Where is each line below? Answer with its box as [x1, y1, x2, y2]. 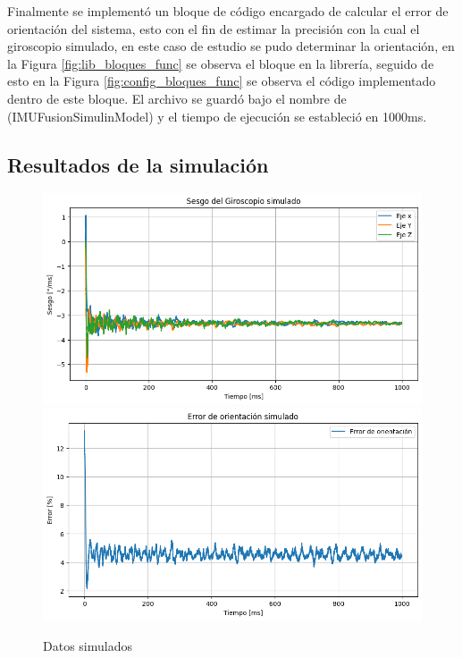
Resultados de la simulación [7, 150, 269, 178]
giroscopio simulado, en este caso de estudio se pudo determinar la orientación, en [7, 37, 455, 55]
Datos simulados [43, 636, 132, 654]
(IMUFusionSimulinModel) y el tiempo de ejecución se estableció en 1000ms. [7, 106, 427, 125]
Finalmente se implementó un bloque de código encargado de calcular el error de [7, 2, 449, 20]
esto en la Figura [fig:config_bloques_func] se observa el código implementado [7, 72, 436, 90]
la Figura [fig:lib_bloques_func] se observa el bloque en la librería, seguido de [7, 54, 434, 72]
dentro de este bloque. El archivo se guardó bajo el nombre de [7, 89, 347, 107]
